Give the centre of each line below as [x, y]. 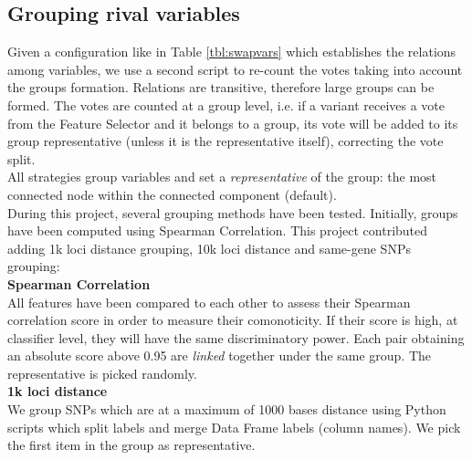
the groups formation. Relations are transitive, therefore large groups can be [221, 87]
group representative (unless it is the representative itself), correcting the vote [226, 141]
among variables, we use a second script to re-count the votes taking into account [235, 69]
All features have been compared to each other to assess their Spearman [209, 302]
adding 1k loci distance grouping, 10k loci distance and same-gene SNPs [209, 248]
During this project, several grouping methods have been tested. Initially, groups [233, 212]
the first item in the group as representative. [131, 445]
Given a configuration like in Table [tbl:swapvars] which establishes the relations [232, 52]
